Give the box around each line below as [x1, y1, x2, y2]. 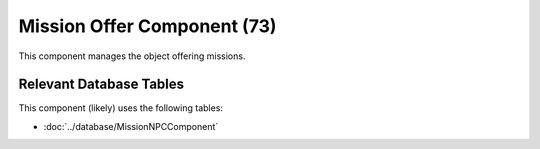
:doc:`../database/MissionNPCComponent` [43, 120, 219, 132]
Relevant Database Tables [18, 76, 185, 93]
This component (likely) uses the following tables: [18, 102, 224, 114]
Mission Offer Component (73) [18, 15, 277, 37]
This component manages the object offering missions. [18, 50, 246, 62]
